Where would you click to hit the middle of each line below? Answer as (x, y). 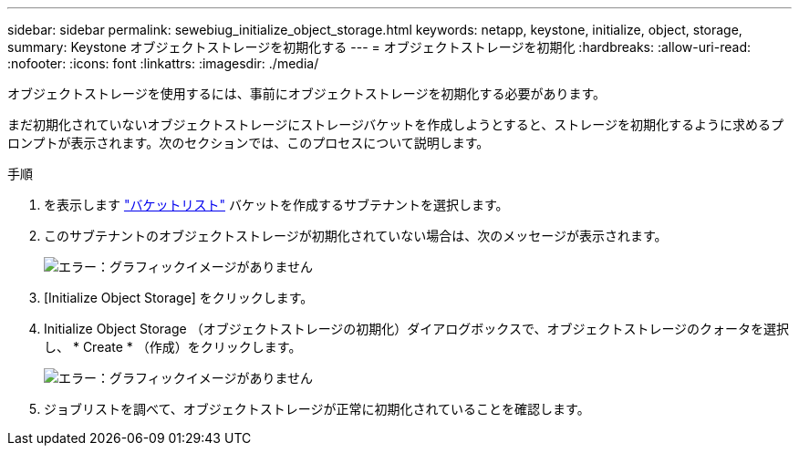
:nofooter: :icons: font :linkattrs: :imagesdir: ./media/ (163, 63)
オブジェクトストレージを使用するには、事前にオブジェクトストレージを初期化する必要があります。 (307, 93)
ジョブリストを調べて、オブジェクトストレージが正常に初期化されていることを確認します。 (317, 409)
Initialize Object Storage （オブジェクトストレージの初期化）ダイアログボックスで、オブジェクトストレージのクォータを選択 (417, 329)
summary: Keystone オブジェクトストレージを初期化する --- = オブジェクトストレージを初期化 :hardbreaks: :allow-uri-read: (379, 47)
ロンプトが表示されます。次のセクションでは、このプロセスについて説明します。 (249, 143)
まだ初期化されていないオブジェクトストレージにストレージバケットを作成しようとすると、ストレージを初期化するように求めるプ (395, 124)
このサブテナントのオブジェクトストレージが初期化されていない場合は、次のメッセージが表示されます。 (356, 236)
